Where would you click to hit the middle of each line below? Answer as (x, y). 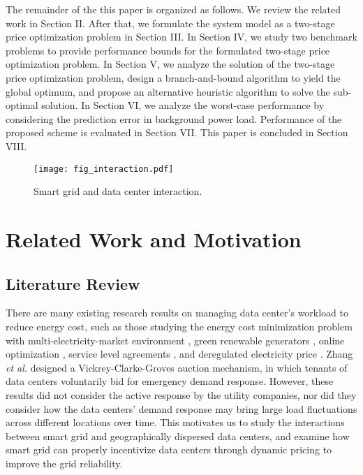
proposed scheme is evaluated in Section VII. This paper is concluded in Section (177, 132)
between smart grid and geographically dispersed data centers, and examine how (178, 436)
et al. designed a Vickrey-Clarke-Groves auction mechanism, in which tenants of (177, 367)
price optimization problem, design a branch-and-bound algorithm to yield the (173, 77)
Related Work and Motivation (154, 239)
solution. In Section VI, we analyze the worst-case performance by (183, 105)
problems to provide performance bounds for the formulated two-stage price (168, 50)
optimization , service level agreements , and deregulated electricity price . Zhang (179, 354)
